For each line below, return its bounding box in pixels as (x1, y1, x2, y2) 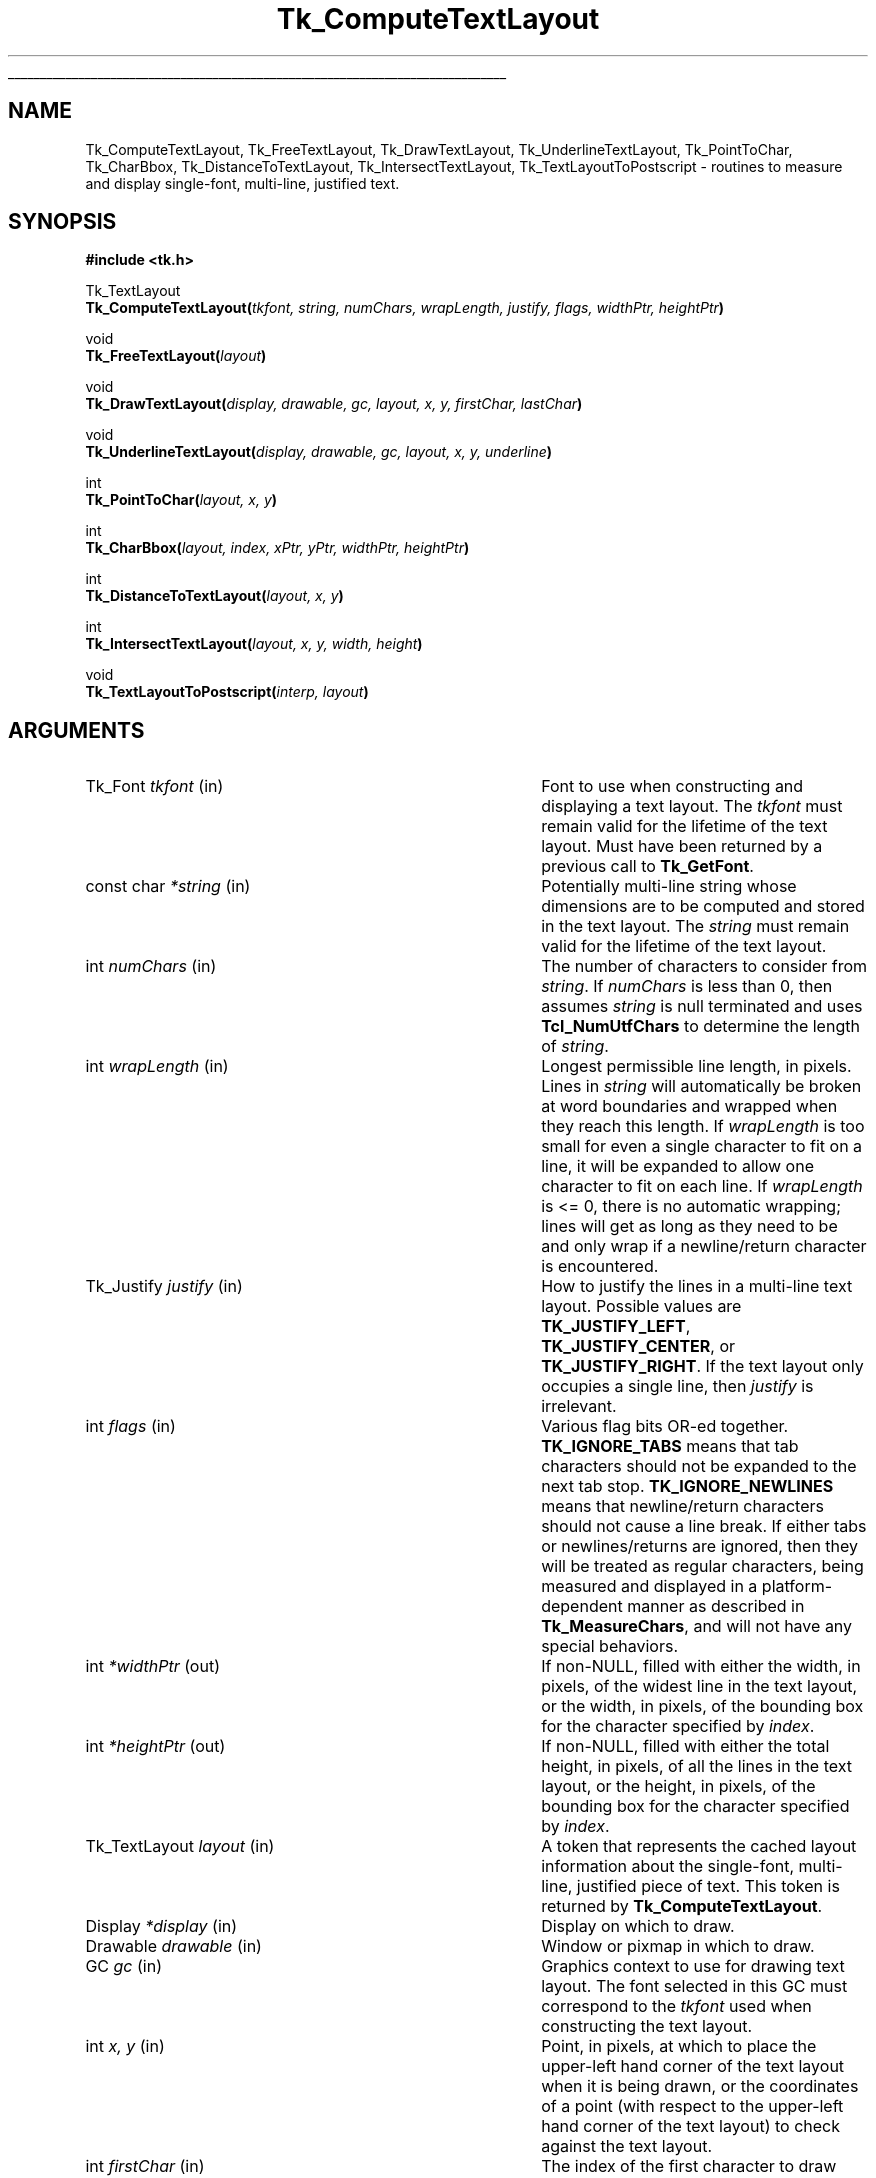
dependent (541, 1596, 623, 1617)
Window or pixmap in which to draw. (541, 1936, 815, 1957)
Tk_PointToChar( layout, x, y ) (85, 491, 278, 509)
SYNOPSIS (8, 209, 117, 235)
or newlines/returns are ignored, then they (541, 1536, 859, 1557)
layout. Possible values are (541, 1296, 742, 1317)
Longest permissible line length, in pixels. (541, 1056, 852, 1077)
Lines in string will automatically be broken (541, 1076, 862, 1097)
